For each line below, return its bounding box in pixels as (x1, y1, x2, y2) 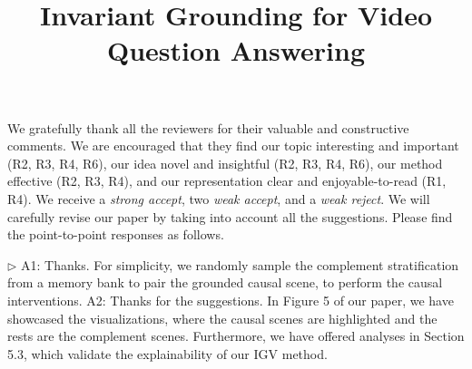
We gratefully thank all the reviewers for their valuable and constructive (7, 118, 409, 137)
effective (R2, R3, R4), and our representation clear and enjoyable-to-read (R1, (7, 171, 447, 190)
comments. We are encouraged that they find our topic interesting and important (7, 136, 459, 155)
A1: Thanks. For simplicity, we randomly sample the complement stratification (21, 255, 459, 274)
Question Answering (107, 32, 365, 69)
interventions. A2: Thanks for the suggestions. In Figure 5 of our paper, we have (7, 290, 454, 309)
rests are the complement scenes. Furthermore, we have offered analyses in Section (7, 326, 465, 345)
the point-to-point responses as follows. (7, 225, 224, 244)
